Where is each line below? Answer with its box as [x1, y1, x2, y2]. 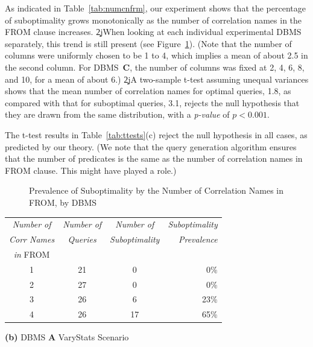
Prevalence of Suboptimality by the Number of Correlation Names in [29, 184, 284, 197]
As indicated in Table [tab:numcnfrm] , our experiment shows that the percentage [5, 2, 306, 14]
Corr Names [9, 233, 55, 246]
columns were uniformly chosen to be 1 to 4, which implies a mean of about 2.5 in [5, 49, 308, 62]
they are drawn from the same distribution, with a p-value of [5, 108, 230, 121]
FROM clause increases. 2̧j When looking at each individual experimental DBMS [5, 25, 302, 38]
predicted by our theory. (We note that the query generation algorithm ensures [5, 140, 297, 153]
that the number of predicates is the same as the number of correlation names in [5, 152, 303, 165]
